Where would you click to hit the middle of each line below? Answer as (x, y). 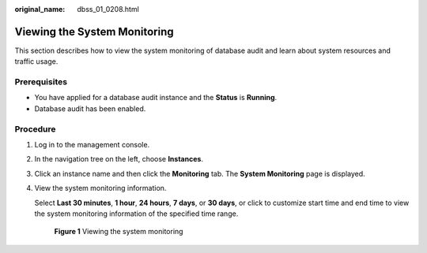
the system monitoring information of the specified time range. (136, 214)
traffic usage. (36, 61)
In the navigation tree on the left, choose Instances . (119, 159)
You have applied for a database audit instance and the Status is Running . (156, 98)
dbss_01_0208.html (108, 9)
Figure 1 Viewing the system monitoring (119, 232)
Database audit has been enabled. (90, 108)
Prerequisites (41, 82)
